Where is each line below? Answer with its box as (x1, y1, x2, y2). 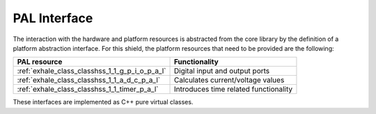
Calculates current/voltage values (173, 75, 285, 85)
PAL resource (17, 57, 63, 67)
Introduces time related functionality (173, 84, 292, 94)
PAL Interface (13, 10, 93, 26)
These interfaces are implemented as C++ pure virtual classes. (13, 98, 194, 106)
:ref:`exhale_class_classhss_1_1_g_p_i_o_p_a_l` (17, 66, 166, 76)
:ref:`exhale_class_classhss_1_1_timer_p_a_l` (17, 84, 159, 94)
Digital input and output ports (173, 66, 270, 76)
